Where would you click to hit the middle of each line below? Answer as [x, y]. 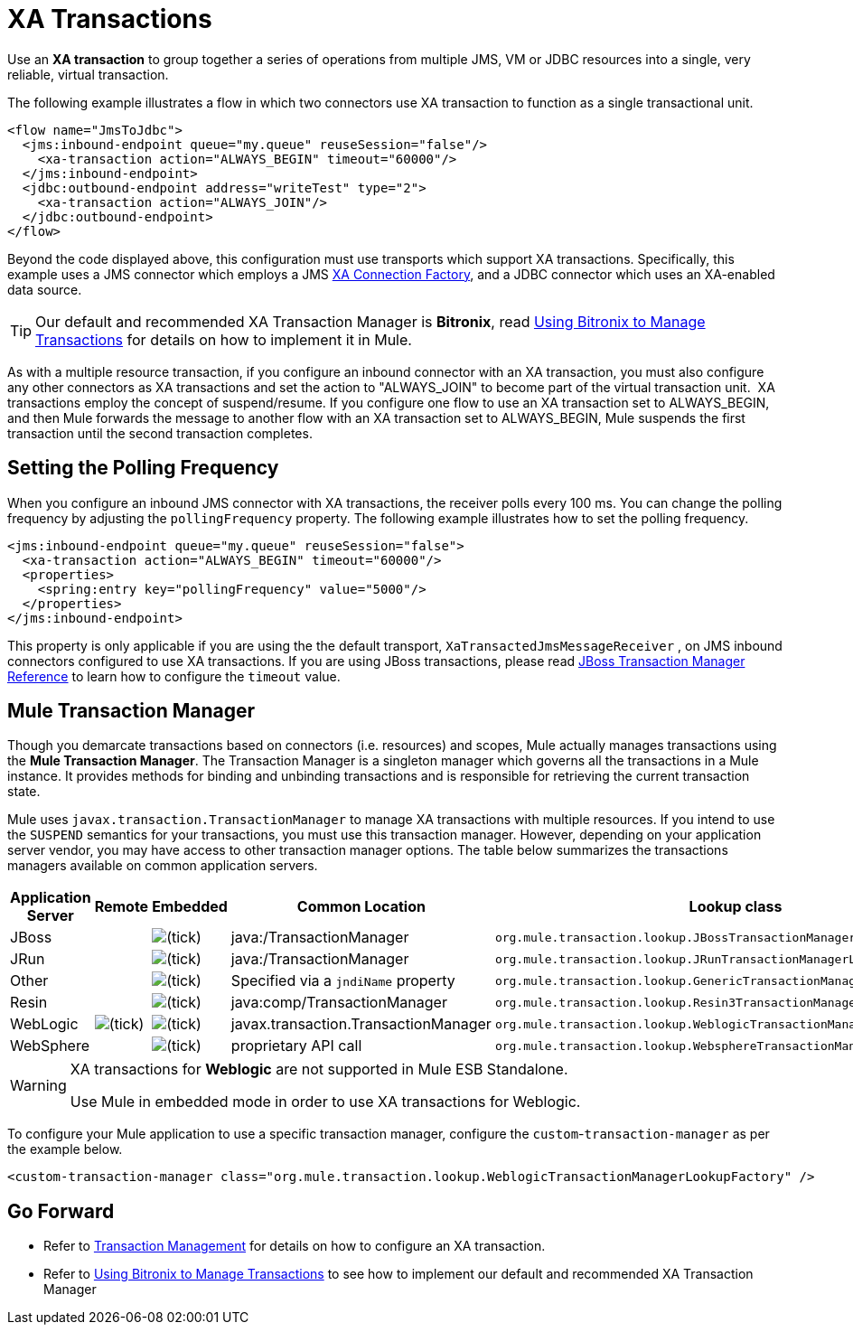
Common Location [361, 907]
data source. [45, 289]
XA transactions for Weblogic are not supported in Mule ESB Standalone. [319, 1069]
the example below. [65, 1149]
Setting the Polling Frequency [143, 468]
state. [24, 792]
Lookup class [736, 907]
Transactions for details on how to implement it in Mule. [224, 339]
